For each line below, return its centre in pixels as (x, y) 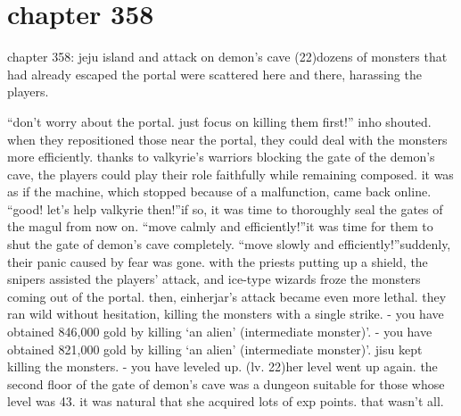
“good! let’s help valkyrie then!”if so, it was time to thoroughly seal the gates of (225, 208)
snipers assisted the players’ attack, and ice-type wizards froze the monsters (214, 279)
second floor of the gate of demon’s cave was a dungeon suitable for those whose (226, 383)
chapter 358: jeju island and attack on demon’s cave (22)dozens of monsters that (227, 57)
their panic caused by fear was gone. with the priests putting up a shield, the (218, 261)
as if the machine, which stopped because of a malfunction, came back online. (219, 191)
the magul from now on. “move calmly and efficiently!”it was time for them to (220, 226)
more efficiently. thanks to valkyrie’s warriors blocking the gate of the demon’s (221, 157)
